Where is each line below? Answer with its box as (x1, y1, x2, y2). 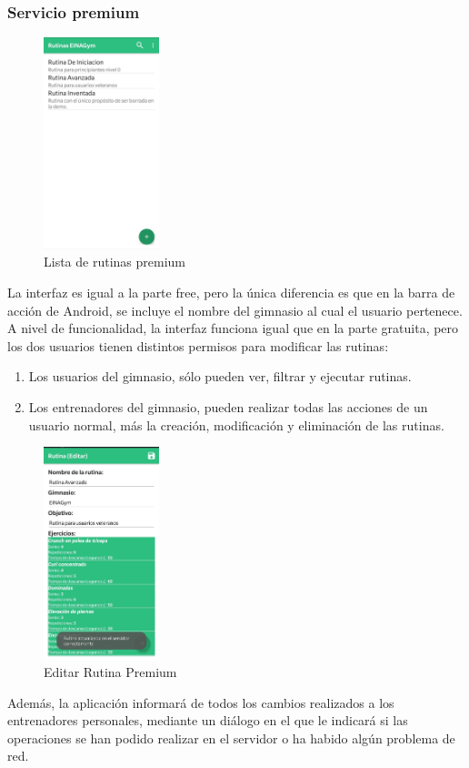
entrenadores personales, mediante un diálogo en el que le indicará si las (7, 711, 408, 730)
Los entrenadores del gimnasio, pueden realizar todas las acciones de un (28, 397, 428, 416)
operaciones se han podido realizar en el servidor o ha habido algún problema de (7, 728, 455, 747)
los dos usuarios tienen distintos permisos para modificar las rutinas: (7, 336, 389, 355)
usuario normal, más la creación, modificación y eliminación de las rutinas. (28, 415, 444, 434)
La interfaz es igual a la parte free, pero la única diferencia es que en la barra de (7, 282, 455, 301)
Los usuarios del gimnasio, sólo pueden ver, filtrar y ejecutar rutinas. (28, 367, 412, 386)
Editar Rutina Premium (44, 662, 177, 682)
